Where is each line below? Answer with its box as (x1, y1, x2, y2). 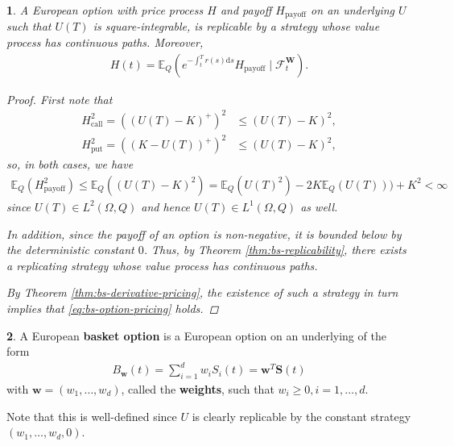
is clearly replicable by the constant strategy (192, 407, 411, 424)
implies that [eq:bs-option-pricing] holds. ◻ (6, 299, 219, 316)
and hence (141, 198, 191, 215)
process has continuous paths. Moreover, (6, 34, 204, 51)
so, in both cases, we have (6, 156, 134, 173)
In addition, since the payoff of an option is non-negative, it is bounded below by (6, 225, 402, 242)
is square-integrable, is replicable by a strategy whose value (93, 18, 380, 35)
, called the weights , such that (121, 381, 274, 398)
